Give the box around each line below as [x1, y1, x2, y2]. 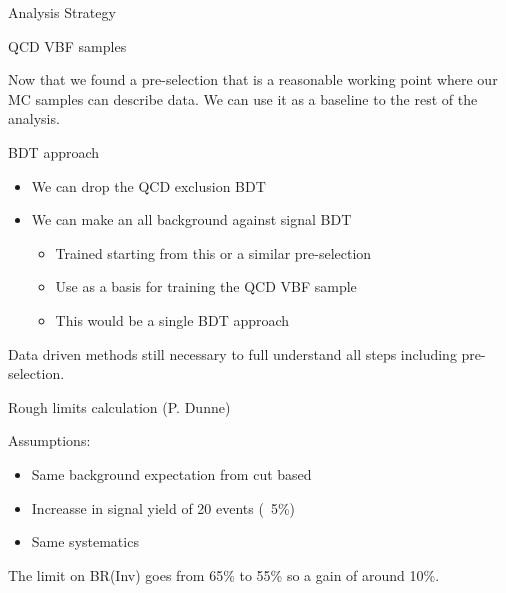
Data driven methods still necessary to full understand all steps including [8, 343, 457, 364]
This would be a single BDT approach [55, 309, 290, 330]
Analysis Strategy [8, 2, 116, 22]
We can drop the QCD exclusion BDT [31, 175, 266, 196]
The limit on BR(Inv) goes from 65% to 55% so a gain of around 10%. [8, 564, 440, 585]
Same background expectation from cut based [31, 463, 312, 484]
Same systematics [31, 531, 139, 552]
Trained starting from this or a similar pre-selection [55, 242, 372, 263]
